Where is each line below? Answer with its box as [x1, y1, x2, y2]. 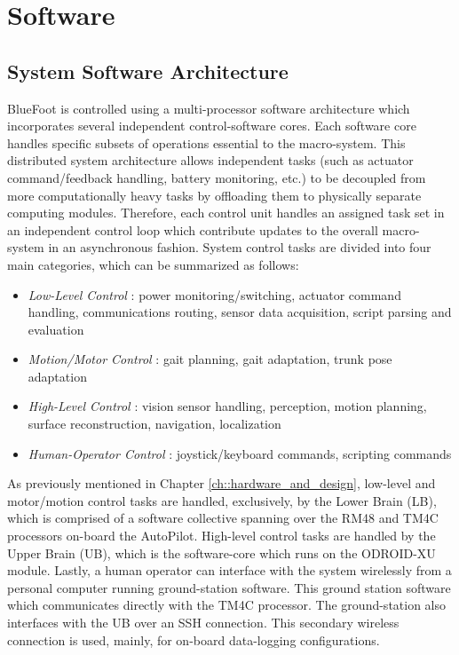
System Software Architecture [7, 57, 289, 84]
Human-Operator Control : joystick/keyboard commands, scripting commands [28, 444, 452, 462]
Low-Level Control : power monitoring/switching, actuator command [28, 285, 401, 304]
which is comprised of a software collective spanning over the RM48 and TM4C [7, 509, 439, 527]
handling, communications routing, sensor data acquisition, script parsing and [28, 303, 452, 321]
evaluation [28, 320, 84, 338]
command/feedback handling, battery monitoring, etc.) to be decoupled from [7, 168, 426, 186]
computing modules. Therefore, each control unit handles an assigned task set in [7, 203, 445, 222]
